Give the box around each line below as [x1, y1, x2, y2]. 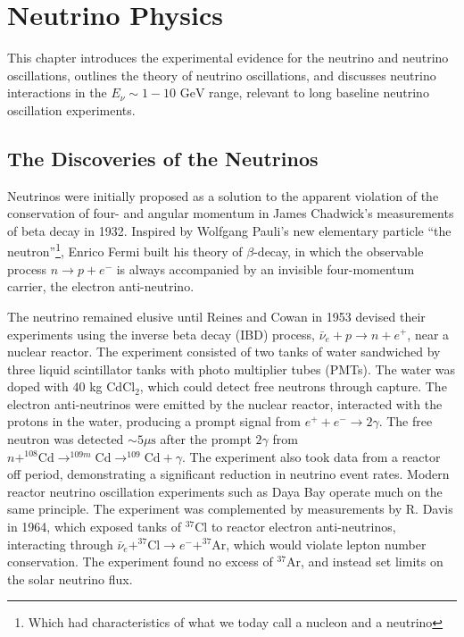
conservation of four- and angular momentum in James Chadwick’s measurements [7, 204, 454, 222]
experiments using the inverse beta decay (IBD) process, [7, 324, 316, 343]
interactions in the [7, 83, 107, 102]
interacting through [7, 534, 113, 553]
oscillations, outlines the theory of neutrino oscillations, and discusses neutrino [7, 65, 436, 84]
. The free [378, 412, 433, 431]
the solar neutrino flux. [7, 569, 133, 588]
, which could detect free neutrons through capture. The [139, 377, 447, 396]
